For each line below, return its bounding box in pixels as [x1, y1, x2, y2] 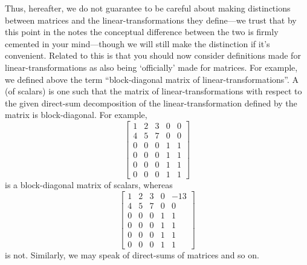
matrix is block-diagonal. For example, [5, 108, 147, 121]
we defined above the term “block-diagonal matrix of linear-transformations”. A [5, 73, 299, 85]
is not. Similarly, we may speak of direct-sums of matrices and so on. [5, 248, 259, 261]
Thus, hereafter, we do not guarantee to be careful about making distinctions [5, 2, 291, 14]
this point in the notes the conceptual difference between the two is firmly [5, 25, 279, 38]
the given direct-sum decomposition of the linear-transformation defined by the [5, 96, 297, 109]
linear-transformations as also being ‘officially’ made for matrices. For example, [5, 61, 298, 73]
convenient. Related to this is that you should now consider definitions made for [5, 49, 301, 62]
